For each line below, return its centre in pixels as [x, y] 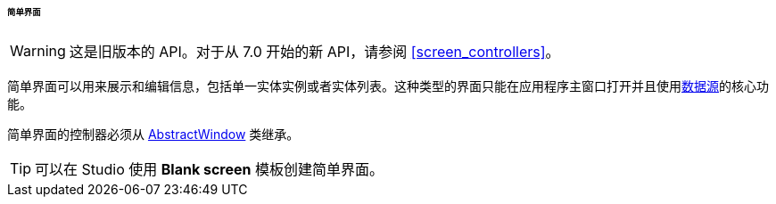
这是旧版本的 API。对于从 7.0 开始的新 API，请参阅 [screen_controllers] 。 [314, 51]
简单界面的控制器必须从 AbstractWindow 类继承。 [153, 134]
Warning [38, 50]
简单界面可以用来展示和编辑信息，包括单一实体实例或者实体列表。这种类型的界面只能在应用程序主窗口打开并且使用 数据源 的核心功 [388, 86]
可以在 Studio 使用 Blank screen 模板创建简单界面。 [210, 169]
